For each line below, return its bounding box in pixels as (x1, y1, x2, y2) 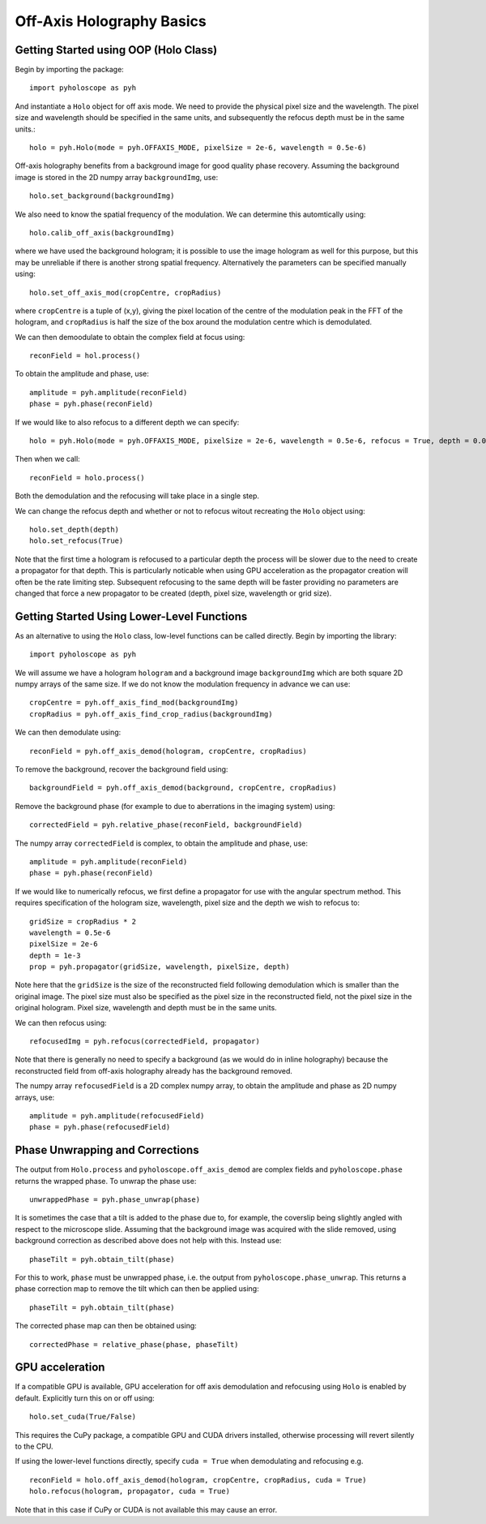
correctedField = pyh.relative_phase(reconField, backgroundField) (29, 820, 303, 829)
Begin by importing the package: (15, 65, 125, 75)
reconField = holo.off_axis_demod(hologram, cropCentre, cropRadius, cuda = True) (29, 1475, 367, 1484)
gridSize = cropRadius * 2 (29, 917, 137, 926)
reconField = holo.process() (29, 473, 145, 482)
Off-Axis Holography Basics (15, 12, 207, 30)
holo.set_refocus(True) (29, 536, 124, 545)
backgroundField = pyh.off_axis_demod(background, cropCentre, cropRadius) (29, 783, 337, 793)
